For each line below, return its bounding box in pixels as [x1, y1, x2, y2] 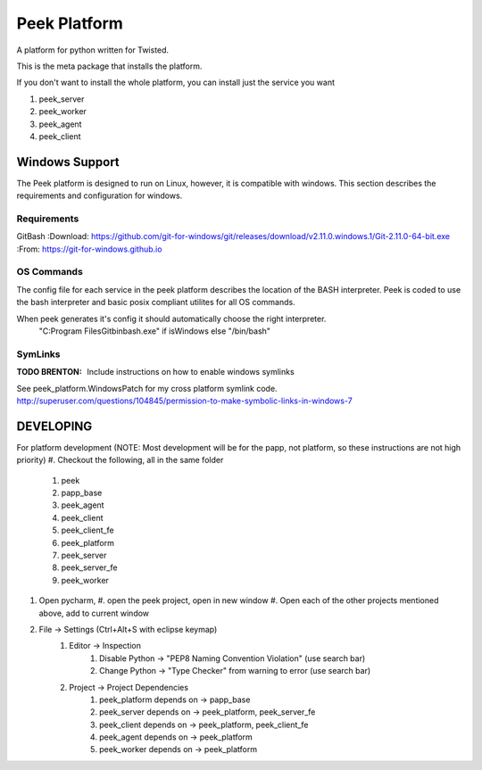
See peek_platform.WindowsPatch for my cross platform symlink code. [16, 383, 278, 393]
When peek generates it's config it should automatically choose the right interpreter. [16, 313, 327, 324]
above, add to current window [38, 608, 150, 618]
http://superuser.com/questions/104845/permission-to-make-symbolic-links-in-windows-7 [16, 395, 353, 406]
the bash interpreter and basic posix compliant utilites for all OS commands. [16, 297, 295, 308]
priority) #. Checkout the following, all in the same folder [16, 455, 224, 466]
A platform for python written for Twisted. [16, 45, 170, 55]
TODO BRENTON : [16, 367, 82, 377]
